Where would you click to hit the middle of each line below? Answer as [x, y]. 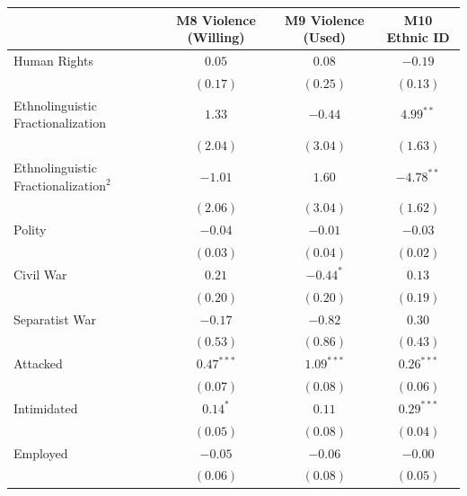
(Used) [325, 37]
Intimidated [46, 407]
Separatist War [55, 319]
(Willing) [216, 37]
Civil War [40, 274]
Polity [30, 230]
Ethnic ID [418, 37]
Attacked [38, 363]
